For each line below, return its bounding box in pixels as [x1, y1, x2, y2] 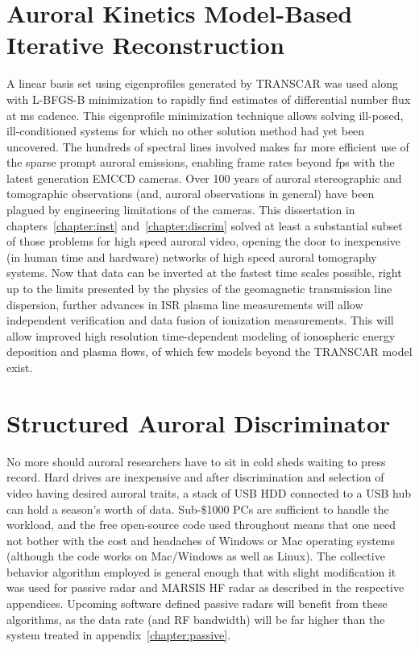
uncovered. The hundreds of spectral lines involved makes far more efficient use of [6, 138, 409, 155]
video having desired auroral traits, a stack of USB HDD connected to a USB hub [6, 484, 412, 501]
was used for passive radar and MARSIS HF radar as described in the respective [6, 579, 404, 596]
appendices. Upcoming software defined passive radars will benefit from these [6, 595, 388, 612]
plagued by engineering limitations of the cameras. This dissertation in [6, 201, 355, 218]
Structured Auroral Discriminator [6, 406, 391, 439]
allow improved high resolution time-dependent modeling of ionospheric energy [6, 327, 396, 344]
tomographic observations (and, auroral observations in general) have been [6, 185, 375, 202]
